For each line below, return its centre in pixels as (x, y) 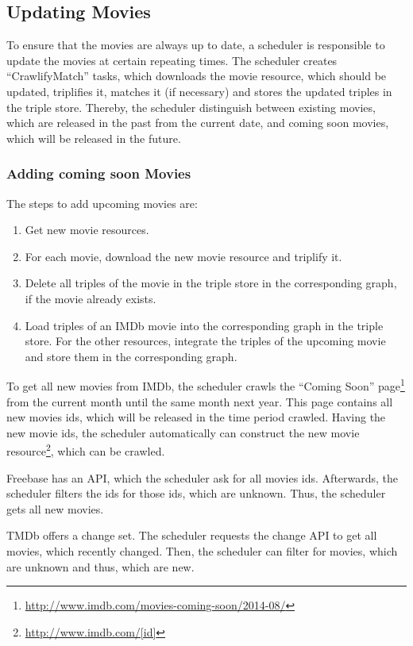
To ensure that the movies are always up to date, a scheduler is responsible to (196, 45)
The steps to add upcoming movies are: (102, 203)
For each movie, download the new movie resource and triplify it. (183, 256)
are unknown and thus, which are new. (100, 566)
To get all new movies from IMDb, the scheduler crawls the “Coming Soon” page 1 (206, 385)
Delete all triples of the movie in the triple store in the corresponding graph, (211, 283)
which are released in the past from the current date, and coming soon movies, (198, 123)
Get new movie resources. (87, 230)
